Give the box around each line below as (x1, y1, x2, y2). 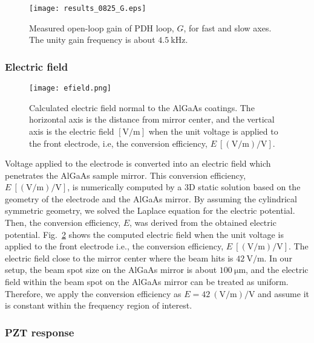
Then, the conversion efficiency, (5, 216, 121, 229)
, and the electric (246, 263, 309, 276)
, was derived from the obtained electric (129, 216, 276, 229)
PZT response (5, 324, 74, 339)
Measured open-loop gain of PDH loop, (29, 21, 174, 34)
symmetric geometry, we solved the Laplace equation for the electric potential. (5, 204, 295, 217)
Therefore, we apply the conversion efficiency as (5, 287, 182, 300)
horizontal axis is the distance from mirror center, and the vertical (29, 113, 275, 126)
